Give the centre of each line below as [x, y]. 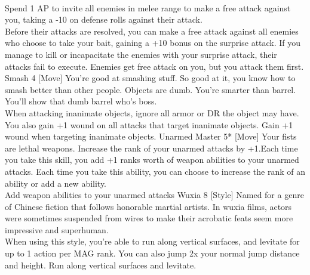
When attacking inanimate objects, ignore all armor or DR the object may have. [152, 112]
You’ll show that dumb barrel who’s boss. [81, 101]
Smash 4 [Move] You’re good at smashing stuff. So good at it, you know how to [150, 78]
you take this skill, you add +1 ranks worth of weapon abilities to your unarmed [152, 160]
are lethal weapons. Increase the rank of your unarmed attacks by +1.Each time [151, 148]
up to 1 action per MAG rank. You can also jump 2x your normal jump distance [152, 253]
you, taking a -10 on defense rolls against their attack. [104, 19]
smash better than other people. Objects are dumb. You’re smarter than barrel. [151, 89]
